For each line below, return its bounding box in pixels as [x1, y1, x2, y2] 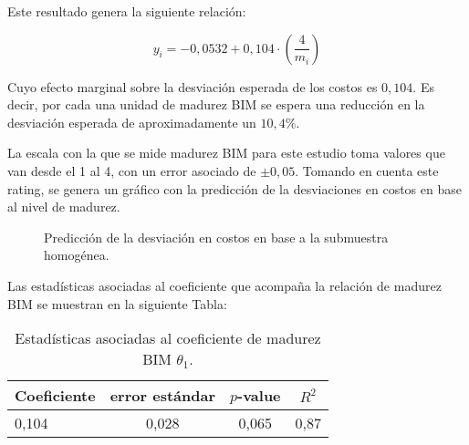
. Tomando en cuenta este [295, 160, 439, 180]
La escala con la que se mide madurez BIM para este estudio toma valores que [7, 143, 445, 162]
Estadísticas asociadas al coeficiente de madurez [15, 327, 321, 349]
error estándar [109, 385, 215, 407]
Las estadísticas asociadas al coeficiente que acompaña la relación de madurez [7, 275, 442, 295]
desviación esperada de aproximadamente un [7, 112, 256, 131]
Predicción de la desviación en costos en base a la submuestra [44, 227, 389, 246]
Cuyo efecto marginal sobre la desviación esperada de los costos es [7, 77, 378, 96]
